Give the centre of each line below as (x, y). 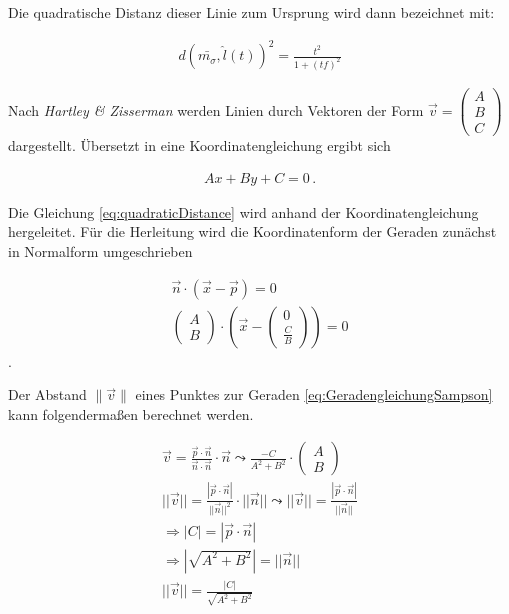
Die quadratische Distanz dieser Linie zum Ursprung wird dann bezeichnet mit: (251, 12)
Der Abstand (47, 394)
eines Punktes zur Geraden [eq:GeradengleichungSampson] (314, 394)
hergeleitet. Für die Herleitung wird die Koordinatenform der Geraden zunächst (252, 231)
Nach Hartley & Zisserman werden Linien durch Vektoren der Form (216, 109)
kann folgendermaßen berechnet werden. (131, 413)
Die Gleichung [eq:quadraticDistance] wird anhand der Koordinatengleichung (243, 211)
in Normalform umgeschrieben (100, 250)
